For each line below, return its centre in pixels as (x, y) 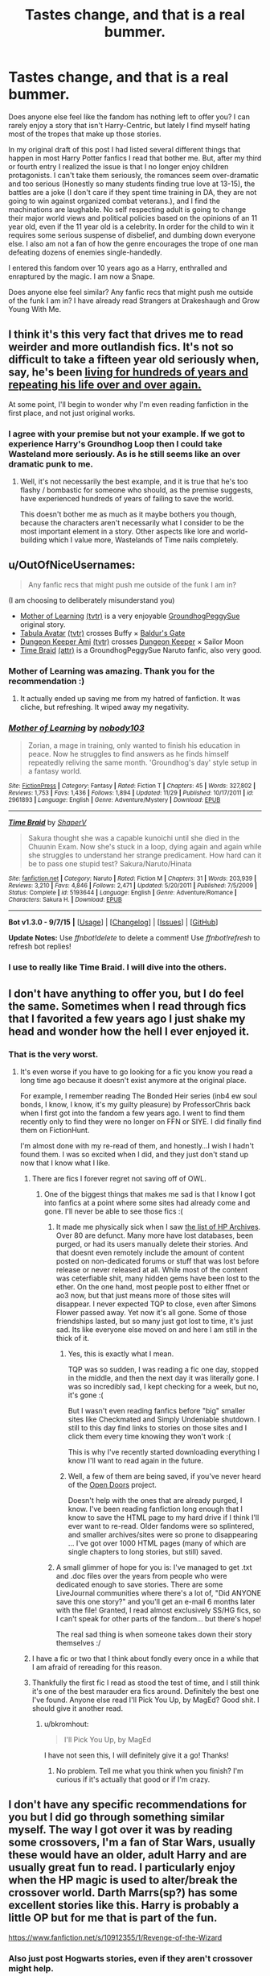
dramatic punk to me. (51, 463)
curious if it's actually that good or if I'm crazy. (133, 1779)
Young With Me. (35, 309)
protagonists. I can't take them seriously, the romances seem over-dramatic (134, 175)
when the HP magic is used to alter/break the (123, 1881)
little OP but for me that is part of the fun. (113, 1918)
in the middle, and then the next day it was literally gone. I (164, 1378)
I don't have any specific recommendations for (128, 1805)
